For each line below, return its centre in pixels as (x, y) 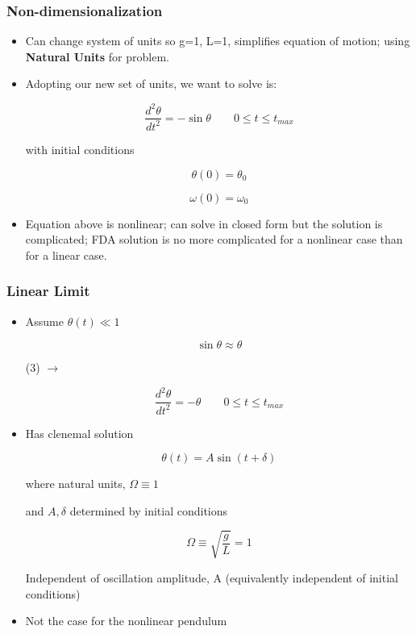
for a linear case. (66, 254)
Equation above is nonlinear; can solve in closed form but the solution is (204, 223)
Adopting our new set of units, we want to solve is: (151, 83)
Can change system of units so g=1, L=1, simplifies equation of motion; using (218, 41)
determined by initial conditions (149, 510)
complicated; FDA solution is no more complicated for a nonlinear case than (214, 239)
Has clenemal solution (79, 433)
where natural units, (75, 484)
